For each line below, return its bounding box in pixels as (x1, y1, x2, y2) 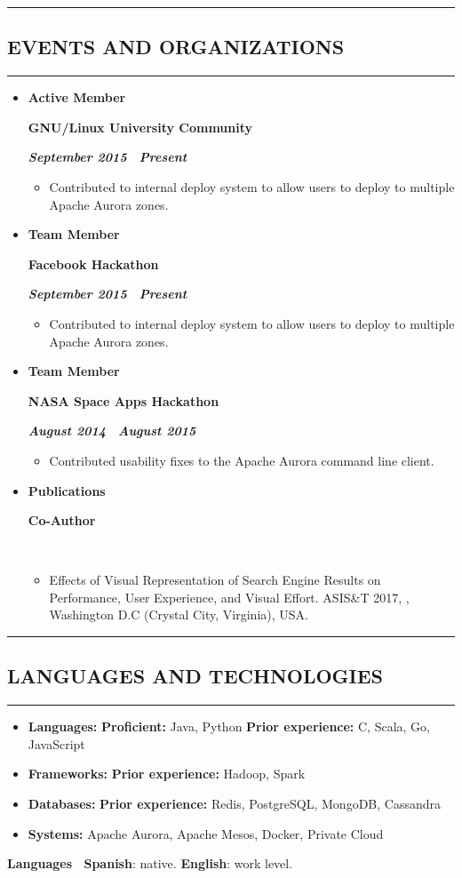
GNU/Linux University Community (28, 117, 253, 136)
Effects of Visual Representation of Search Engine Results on (49, 571, 381, 589)
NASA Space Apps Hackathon (28, 391, 219, 410)
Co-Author (28, 511, 96, 530)
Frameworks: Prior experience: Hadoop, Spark (28, 764, 306, 783)
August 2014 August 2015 (28, 421, 196, 440)
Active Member (28, 88, 126, 107)
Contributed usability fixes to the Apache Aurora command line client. (49, 451, 434, 469)
